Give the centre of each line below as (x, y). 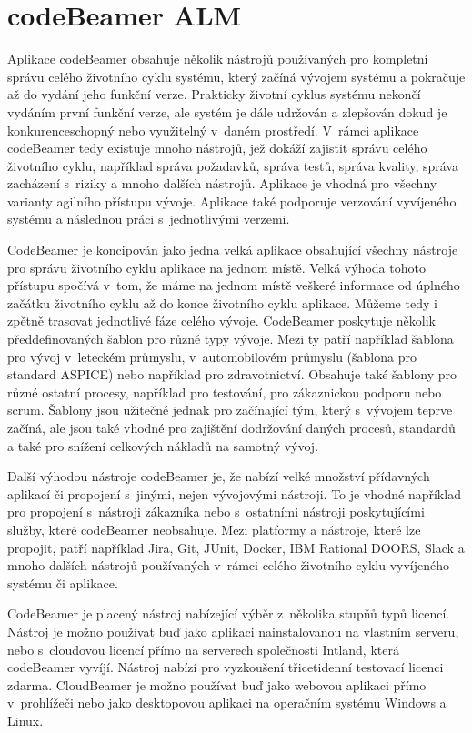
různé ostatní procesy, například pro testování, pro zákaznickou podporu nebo (225, 392)
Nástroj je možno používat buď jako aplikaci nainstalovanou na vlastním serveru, (233, 631)
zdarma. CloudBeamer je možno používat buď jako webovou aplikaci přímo (217, 684)
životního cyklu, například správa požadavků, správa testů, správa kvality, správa (233, 165)
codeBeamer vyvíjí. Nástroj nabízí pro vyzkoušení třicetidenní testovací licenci (226, 667)
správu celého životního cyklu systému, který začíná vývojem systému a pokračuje (236, 76)
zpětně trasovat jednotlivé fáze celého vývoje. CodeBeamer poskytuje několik (221, 321)
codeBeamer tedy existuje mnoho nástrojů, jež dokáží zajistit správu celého (217, 148)
